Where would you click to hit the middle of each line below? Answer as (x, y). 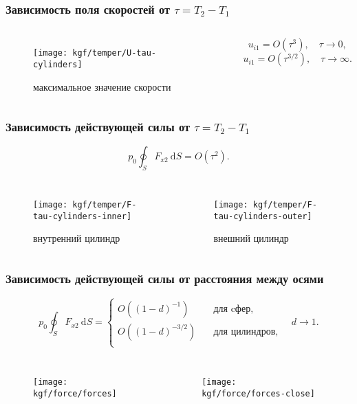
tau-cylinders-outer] (263, 216)
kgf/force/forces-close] (258, 393)
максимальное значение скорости (102, 86)
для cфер (232, 309)
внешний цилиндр (251, 238)
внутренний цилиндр (77, 238)
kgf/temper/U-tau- (114, 53)
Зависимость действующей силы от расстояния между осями (165, 278)
